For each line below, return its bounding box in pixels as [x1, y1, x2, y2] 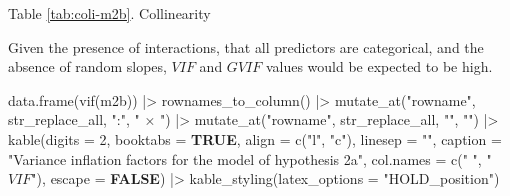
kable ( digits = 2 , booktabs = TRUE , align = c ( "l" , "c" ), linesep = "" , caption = [8, 128, 502, 149]
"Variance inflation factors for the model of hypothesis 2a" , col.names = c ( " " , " [8, 148, 492, 169]
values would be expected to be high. [265, 56, 493, 77]
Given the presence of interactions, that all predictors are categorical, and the [8, 36, 484, 57]
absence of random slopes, [8, 56, 167, 77]
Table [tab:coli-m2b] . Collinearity [8, 3, 211, 23]
